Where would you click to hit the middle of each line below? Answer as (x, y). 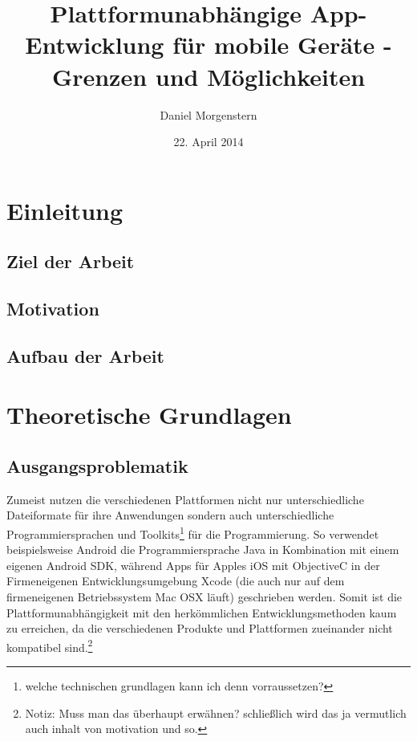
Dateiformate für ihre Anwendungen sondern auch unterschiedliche (170, 515)
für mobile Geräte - (282, 45)
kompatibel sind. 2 (50, 645)
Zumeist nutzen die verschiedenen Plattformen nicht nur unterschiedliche (185, 499)
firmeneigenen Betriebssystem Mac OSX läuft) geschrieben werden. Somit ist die (204, 597)
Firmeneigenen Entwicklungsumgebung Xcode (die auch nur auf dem (176, 581)
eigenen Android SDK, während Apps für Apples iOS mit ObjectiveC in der (193, 565)
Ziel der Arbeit (71, 261)
